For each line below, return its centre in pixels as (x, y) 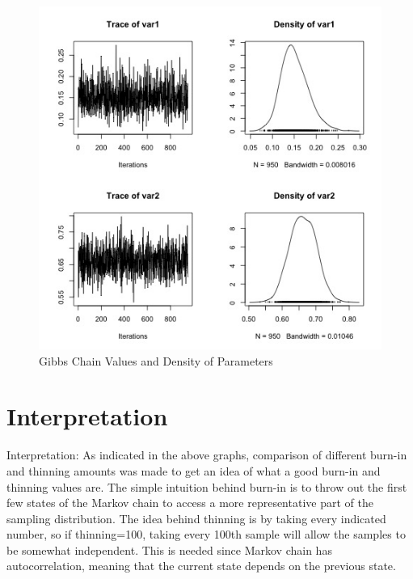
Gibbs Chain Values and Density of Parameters (156, 360)
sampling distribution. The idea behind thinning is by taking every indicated (196, 518)
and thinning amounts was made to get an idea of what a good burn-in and (194, 470)
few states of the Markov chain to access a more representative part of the (190, 503)
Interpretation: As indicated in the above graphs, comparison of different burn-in (207, 455)
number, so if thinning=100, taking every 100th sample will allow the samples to (206, 534)
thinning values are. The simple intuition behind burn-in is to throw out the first (207, 486)
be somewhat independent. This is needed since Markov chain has (169, 549)
